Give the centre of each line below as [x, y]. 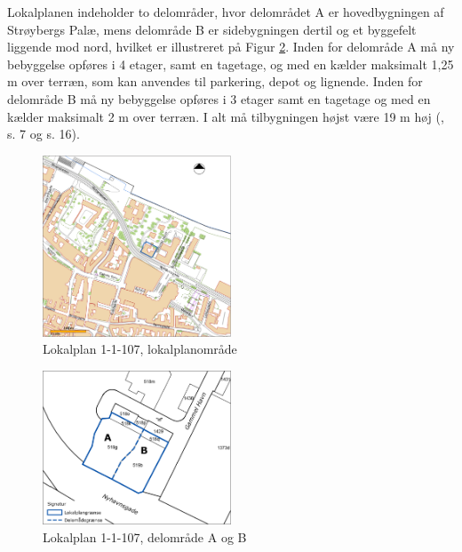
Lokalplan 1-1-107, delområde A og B [145, 536]
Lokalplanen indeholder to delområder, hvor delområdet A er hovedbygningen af [226, 12]
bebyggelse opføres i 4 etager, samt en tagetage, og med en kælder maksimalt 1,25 [231, 64]
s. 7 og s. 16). [44, 134]
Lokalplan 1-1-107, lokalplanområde [140, 349]
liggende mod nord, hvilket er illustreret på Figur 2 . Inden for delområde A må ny [231, 47]
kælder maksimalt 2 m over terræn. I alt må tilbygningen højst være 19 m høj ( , [226, 116]
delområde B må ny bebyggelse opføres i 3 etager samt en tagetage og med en [219, 98]
